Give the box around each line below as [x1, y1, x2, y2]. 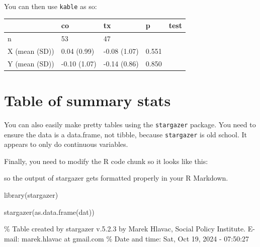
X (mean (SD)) [8, 45, 54, 56]
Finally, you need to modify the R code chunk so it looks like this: [4, 155, 208, 166]
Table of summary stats [4, 90, 171, 110]
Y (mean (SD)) [8, 58, 54, 68]
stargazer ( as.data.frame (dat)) [4, 206, 95, 217]
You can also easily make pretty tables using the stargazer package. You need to [4, 119, 256, 129]
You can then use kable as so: [4, 1, 97, 11]
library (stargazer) [4, 190, 58, 200]
